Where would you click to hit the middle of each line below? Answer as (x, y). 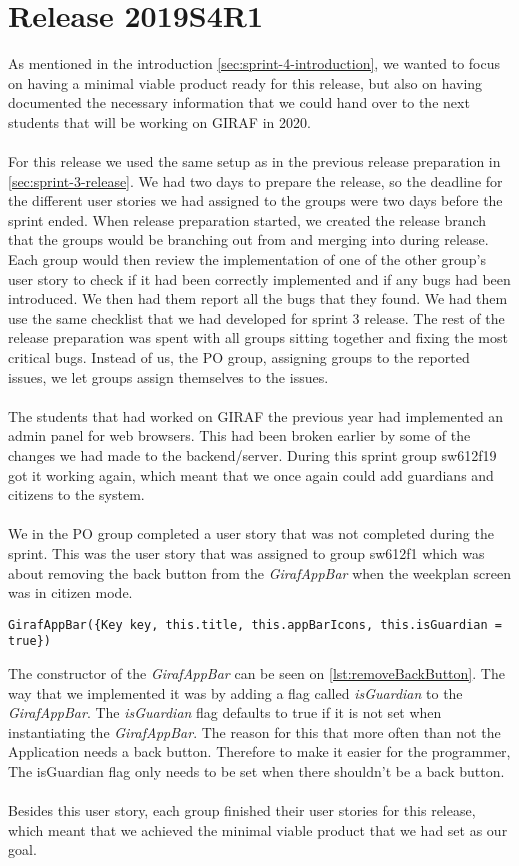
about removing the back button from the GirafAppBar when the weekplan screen (259, 572)
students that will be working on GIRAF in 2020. (159, 121)
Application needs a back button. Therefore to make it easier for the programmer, (259, 751)
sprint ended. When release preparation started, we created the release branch (247, 219)
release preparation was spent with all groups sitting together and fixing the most (258, 337)
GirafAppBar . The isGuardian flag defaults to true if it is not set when (225, 712)
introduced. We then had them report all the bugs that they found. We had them (258, 298)
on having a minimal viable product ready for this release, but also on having (245, 82)
